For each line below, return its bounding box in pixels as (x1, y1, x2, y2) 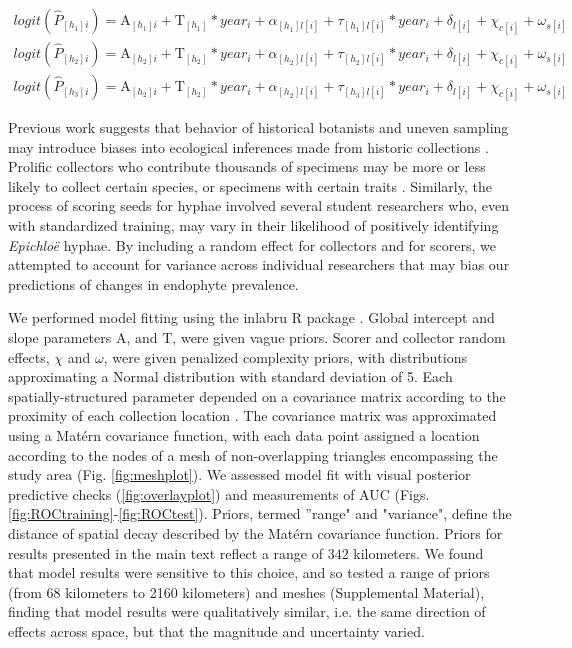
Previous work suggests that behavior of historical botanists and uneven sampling (8, 117, 509, 138)
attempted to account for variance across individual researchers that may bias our (8, 254, 510, 275)
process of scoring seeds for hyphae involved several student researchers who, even (8, 195, 510, 216)
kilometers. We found (353, 542, 484, 563)
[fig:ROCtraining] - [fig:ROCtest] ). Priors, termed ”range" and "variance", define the (8, 503, 512, 524)
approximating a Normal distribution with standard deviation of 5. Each (8, 366, 453, 387)
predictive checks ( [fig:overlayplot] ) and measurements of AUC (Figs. (8, 483, 430, 504)
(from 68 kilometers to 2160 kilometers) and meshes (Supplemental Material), (8, 581, 485, 602)
